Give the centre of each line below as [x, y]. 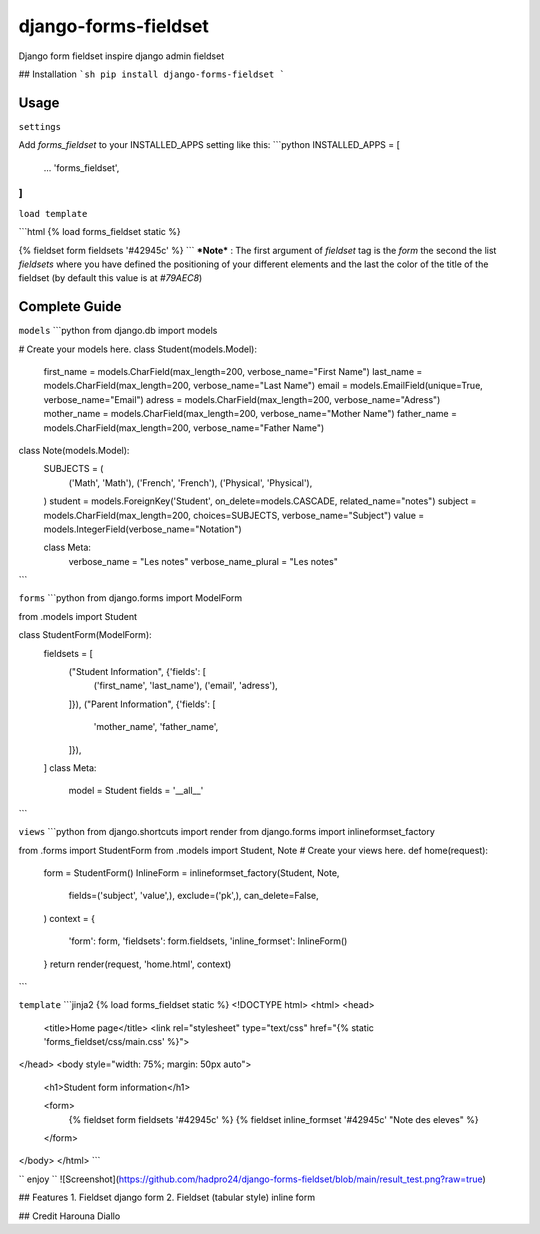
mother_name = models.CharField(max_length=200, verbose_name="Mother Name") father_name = [250, 414]
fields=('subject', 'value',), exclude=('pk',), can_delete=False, [193, 896]
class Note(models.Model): [74, 450]
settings [40, 126]
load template [53, 213]
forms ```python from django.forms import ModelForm [130, 598]
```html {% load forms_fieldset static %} [99, 232]
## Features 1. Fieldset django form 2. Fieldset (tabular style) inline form [166, 1197]
